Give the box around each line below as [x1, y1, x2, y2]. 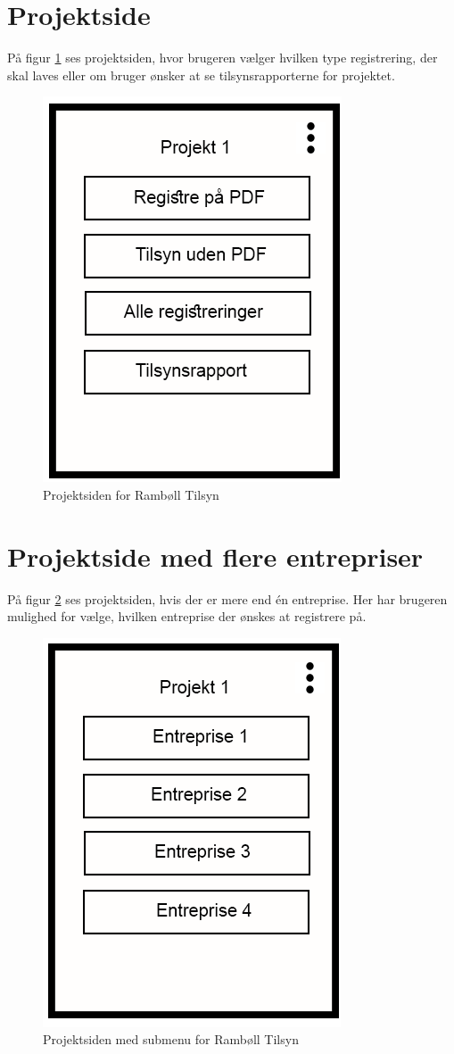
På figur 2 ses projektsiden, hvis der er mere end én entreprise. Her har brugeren [7, 589, 448, 608]
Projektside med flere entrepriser [7, 537, 424, 574]
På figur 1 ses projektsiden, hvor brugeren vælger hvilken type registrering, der [7, 48, 438, 67]
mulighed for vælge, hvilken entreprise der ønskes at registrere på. [7, 607, 367, 626]
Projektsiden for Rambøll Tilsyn [43, 485, 219, 503]
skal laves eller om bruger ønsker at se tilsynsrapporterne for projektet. [7, 65, 395, 84]
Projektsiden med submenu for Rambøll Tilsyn [43, 1030, 299, 1049]
